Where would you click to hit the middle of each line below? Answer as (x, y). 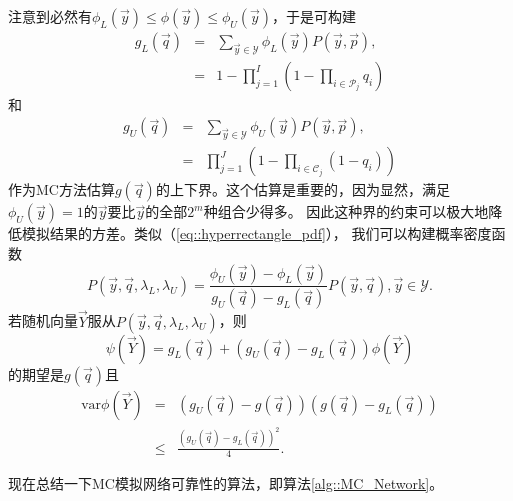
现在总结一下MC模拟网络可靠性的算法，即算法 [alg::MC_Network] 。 (226, 483)
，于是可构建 (314, 16)
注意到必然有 (50, 16)
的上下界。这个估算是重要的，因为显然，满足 (302, 189)
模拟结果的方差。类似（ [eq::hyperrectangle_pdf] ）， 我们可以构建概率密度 (256, 233)
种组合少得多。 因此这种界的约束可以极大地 (346, 211)
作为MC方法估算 (61, 189)
